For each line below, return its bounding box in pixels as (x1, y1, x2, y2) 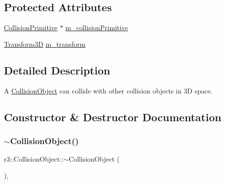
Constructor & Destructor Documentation (4, 109, 222, 124)
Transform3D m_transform (4, 38, 86, 49)
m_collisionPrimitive (65, 22, 128, 33)
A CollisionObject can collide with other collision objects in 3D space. (4, 85, 213, 95)
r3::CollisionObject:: (4, 154, 64, 164)
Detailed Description (4, 62, 111, 77)
